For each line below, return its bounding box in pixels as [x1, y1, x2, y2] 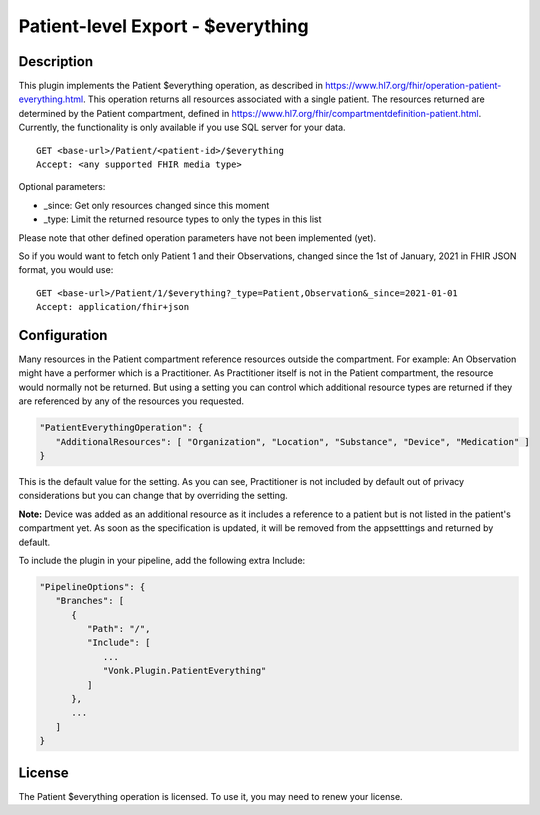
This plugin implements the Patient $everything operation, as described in [18, 80, 324, 92]
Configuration [18, 326, 108, 344]
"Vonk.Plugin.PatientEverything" [102, 665, 267, 677]
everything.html [18, 93, 84, 105]
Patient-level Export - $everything [18, 15, 309, 37]
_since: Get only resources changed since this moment [43, 199, 270, 211]
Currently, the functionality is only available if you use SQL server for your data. [18, 121, 346, 134]
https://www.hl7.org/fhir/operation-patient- [325, 80, 502, 92]
